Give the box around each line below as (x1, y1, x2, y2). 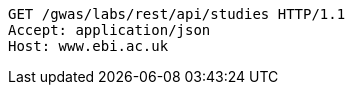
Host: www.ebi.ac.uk (8, 38, 169, 54)
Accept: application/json (8, 22, 211, 38)
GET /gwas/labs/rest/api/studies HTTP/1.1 (8, 6, 346, 22)
